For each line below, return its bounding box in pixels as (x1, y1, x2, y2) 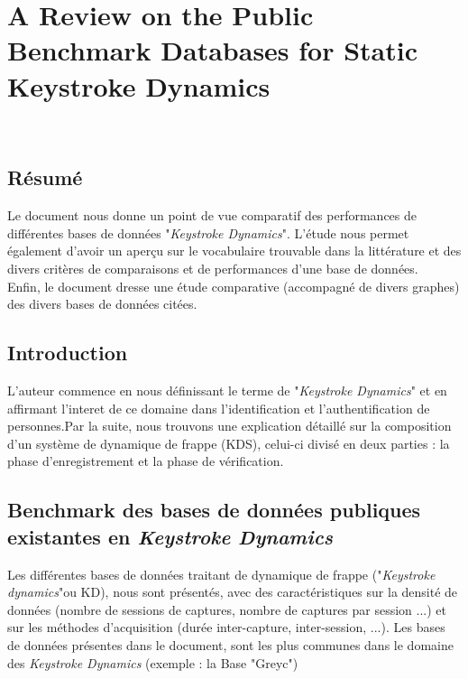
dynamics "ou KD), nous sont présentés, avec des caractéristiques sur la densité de (7, 582, 458, 601)
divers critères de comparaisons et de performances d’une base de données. (7, 259, 418, 278)
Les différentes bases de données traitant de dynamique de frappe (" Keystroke (7, 564, 436, 583)
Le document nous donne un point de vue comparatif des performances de (7, 206, 417, 225)
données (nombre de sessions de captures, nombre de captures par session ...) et (7, 600, 447, 619)
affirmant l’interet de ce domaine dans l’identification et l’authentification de (7, 398, 430, 417)
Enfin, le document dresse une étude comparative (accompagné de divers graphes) (7, 276, 460, 295)
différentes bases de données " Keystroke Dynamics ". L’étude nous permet (7, 223, 409, 242)
